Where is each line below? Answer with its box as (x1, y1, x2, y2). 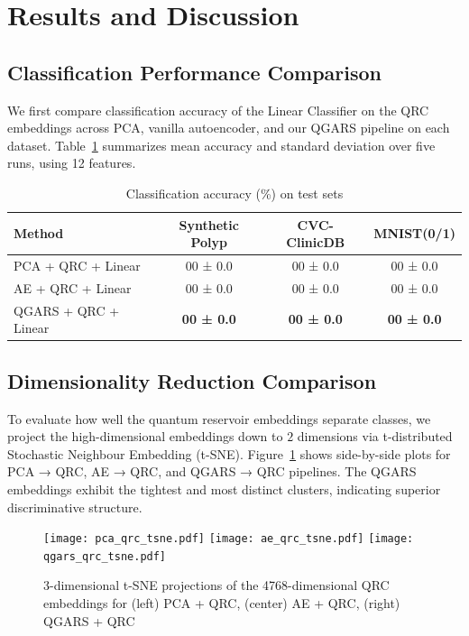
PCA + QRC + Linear (14, 255, 141, 274)
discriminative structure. (7, 497, 143, 516)
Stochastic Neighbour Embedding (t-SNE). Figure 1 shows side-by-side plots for (7, 444, 451, 463)
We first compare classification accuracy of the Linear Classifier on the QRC (7, 100, 429, 119)
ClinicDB (286, 233, 345, 252)
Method (14, 224, 64, 243)
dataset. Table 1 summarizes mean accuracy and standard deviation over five (7, 135, 436, 154)
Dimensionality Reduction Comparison (7, 366, 377, 394)
